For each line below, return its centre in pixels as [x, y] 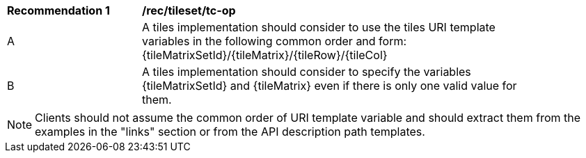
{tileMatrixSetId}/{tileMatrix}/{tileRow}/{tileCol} [265, 55]
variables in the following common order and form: [275, 41]
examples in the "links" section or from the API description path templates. [230, 132]
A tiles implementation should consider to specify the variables [307, 72]
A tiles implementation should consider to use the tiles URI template [319, 27]
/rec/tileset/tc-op [189, 10]
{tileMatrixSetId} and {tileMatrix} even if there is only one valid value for [330, 86]
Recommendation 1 [58, 10]
